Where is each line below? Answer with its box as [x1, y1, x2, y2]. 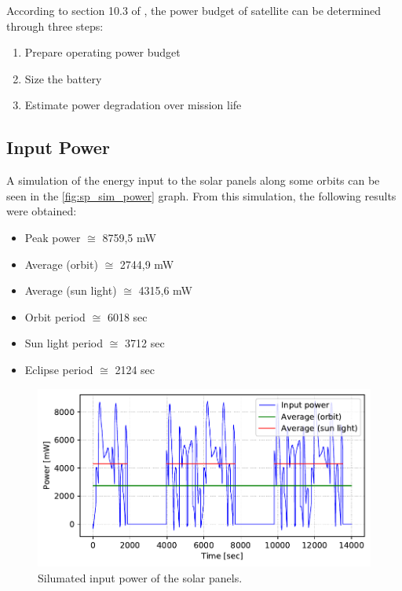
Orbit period [24, 308, 86, 325]
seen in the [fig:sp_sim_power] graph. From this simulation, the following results [6, 187, 397, 204]
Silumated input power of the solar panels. [38, 569, 243, 585]
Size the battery [24, 70, 102, 86]
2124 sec [115, 361, 155, 377]
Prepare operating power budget [24, 44, 181, 61]
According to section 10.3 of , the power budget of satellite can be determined [6, 2, 382, 18]
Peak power [24, 229, 81, 245]
